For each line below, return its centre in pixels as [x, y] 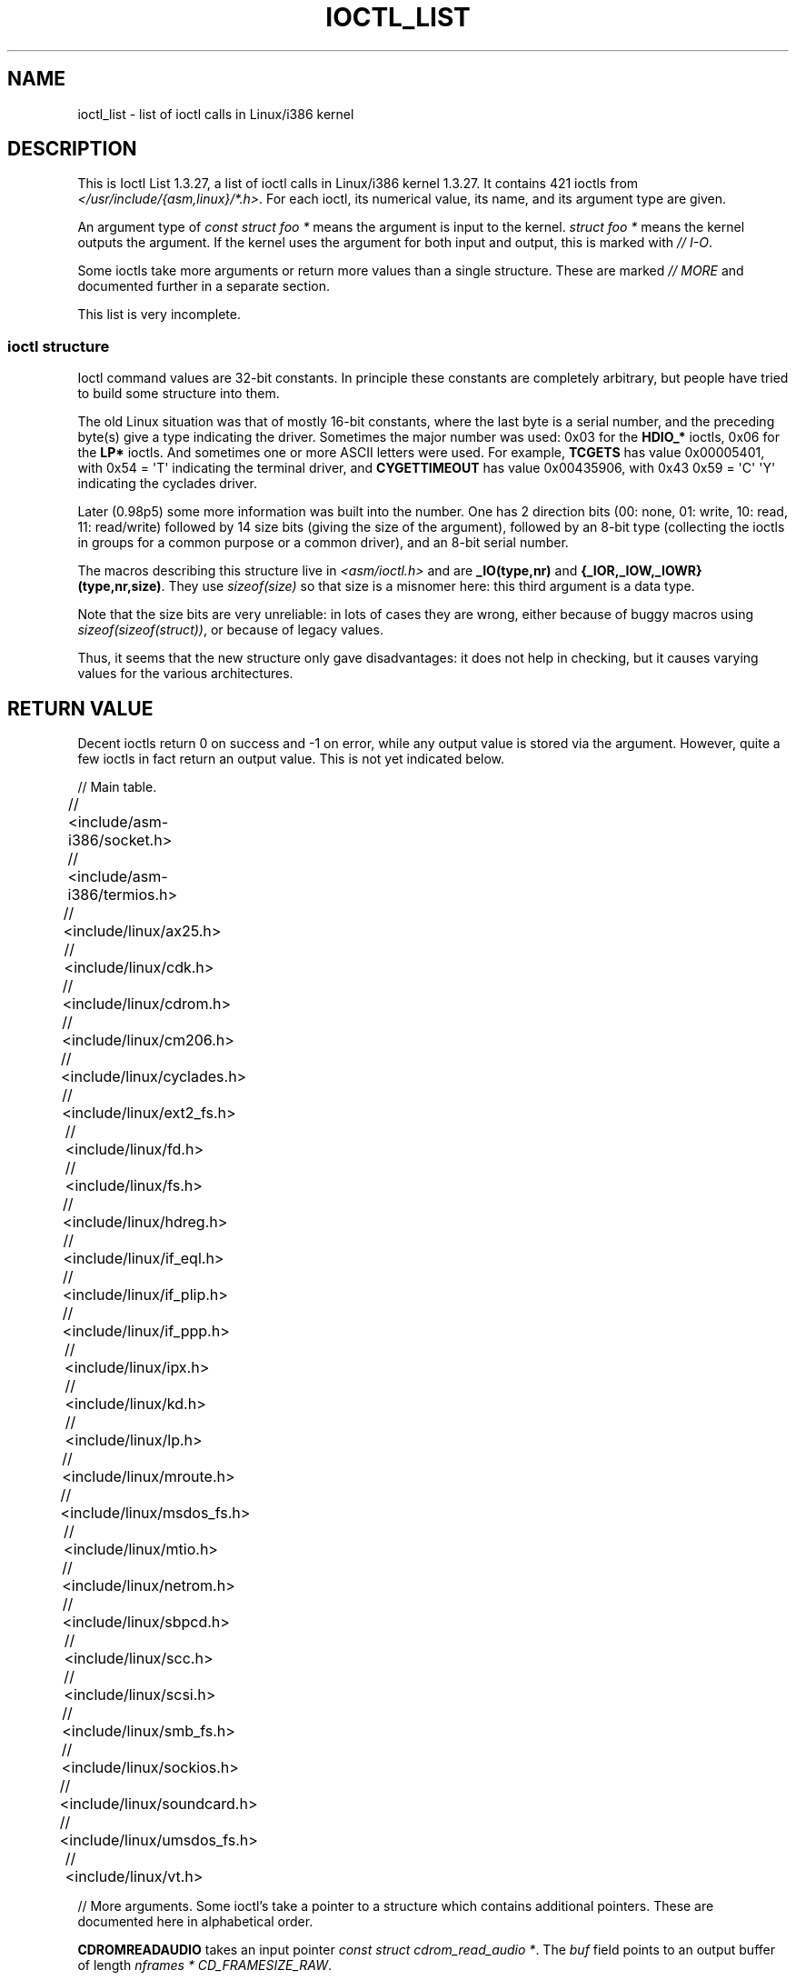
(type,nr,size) [119, 586]
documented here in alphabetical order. [195, 1922]
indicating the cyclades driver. [167, 484]
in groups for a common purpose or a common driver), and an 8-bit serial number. [323, 543]
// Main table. [117, 787]
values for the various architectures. [185, 674]
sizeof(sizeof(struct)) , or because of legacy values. [230, 630]
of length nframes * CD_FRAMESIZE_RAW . [205, 1965]
